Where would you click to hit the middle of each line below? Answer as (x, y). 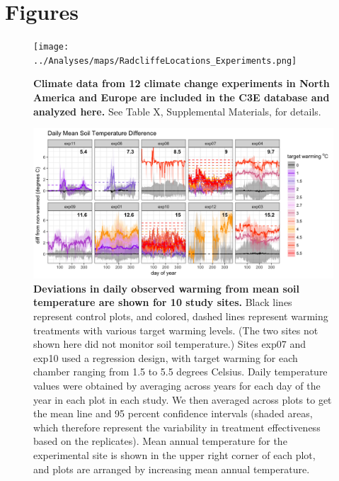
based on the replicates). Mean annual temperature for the (160, 441)
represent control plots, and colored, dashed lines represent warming (181, 316)
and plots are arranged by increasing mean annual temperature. (172, 469)
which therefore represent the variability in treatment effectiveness (177, 427)
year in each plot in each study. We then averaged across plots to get (183, 399)
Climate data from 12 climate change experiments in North (182, 83)
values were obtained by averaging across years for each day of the (177, 385)
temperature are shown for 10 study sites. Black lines (163, 302)
